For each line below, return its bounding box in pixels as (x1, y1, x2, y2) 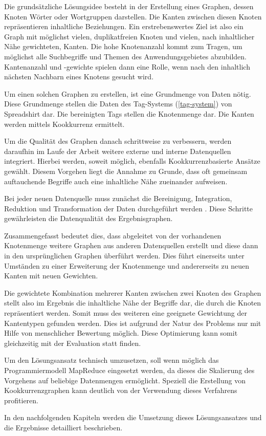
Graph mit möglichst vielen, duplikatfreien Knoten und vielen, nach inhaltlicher (4, 31, 255, 41)
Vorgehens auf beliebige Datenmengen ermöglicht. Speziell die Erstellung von (4, 375, 246, 385)
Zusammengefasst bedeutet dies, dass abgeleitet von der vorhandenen (4, 230, 221, 241)
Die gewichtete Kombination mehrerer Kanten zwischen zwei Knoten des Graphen (4, 287, 261, 298)
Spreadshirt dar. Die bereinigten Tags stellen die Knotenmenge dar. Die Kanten (4, 108, 254, 119)
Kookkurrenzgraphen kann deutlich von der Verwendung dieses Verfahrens (4, 385, 237, 396)
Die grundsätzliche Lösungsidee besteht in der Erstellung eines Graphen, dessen (4, 1, 254, 11)
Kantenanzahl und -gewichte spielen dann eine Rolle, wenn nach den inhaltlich (4, 61, 250, 72)
